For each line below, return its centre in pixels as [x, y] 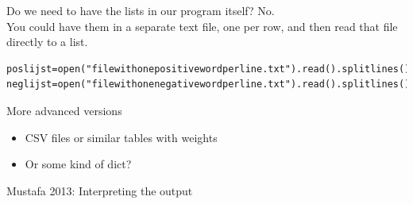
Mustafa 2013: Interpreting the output [100, 190]
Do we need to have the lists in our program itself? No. [141, 10]
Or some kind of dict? [78, 164]
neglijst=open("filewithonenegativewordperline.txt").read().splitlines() [208, 85]
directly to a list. [47, 42]
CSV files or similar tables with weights [121, 137]
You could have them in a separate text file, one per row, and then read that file [202, 26]
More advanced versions [64, 110]
